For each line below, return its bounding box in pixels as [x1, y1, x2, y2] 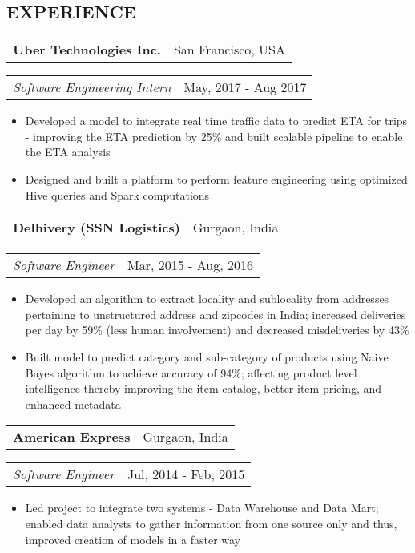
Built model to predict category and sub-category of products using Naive [25, 348, 389, 365]
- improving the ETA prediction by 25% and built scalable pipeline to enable [25, 127, 403, 144]
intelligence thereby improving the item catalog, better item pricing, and [25, 380, 382, 397]
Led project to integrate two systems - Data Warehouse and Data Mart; [25, 499, 379, 516]
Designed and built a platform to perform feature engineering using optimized [25, 170, 408, 187]
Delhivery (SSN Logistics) [13, 218, 180, 237]
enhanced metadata [25, 395, 121, 412]
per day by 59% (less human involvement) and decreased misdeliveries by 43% [25, 321, 409, 338]
